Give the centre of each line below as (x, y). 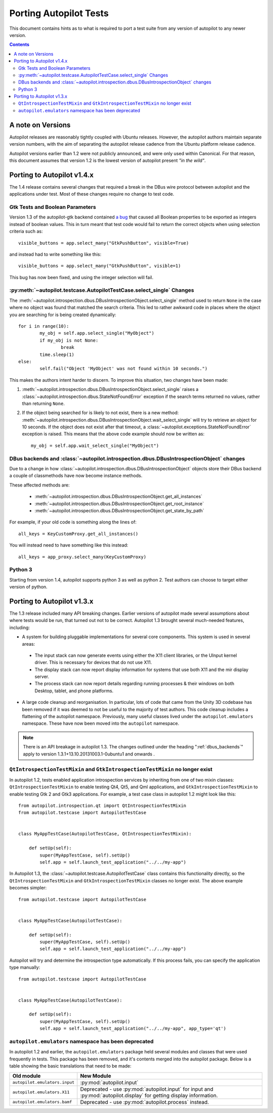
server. (42, 677)
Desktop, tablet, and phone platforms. (74, 691)
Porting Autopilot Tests (59, 13)
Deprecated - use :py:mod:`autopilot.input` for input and (147, 1089)
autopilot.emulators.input (43, 1082)
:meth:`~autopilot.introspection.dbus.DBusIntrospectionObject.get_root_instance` (119, 504)
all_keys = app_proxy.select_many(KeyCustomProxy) (82, 557)
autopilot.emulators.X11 (41, 1092)
